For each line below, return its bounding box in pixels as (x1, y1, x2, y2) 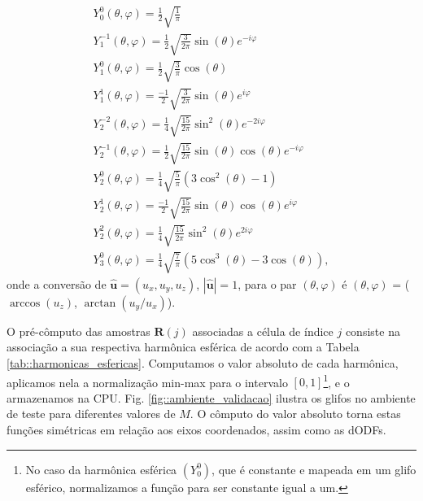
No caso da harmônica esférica (25, 460, 177, 477)
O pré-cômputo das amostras (7, 322, 150, 339)
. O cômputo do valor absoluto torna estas (190, 405, 401, 422)
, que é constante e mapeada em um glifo (211, 460, 416, 477)
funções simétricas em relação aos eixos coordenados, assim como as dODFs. (7, 421, 386, 438)
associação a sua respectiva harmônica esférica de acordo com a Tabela (7, 338, 360, 355)
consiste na (345, 322, 400, 339)
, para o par (238, 275, 297, 292)
